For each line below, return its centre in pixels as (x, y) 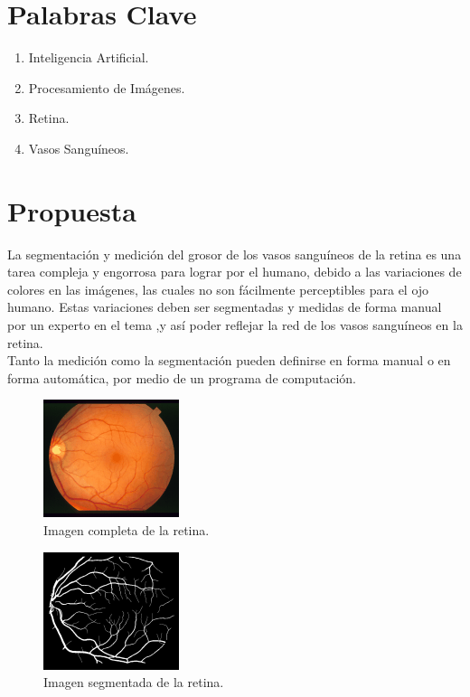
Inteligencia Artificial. (89, 57)
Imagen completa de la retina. (127, 529)
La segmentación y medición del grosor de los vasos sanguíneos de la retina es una (235, 254)
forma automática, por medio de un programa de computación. (182, 377)
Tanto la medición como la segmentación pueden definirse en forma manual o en (229, 360)
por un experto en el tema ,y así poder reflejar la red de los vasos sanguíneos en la (235, 325)
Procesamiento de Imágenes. (107, 87)
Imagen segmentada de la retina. (134, 682)
